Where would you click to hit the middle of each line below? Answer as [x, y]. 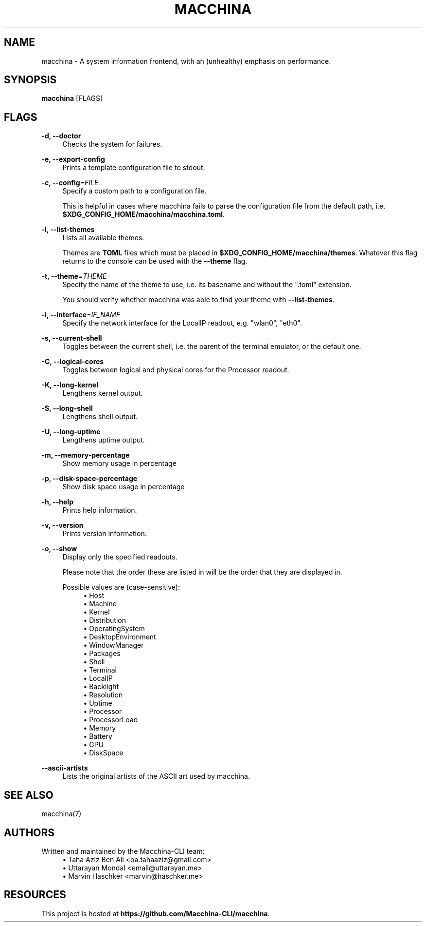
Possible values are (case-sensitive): [121, 587]
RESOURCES [35, 895]
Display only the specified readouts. [120, 557]
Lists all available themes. [103, 238]
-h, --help [57, 502]
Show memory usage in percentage [119, 463]
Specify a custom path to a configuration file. [134, 191]
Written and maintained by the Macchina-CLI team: [123, 851]
